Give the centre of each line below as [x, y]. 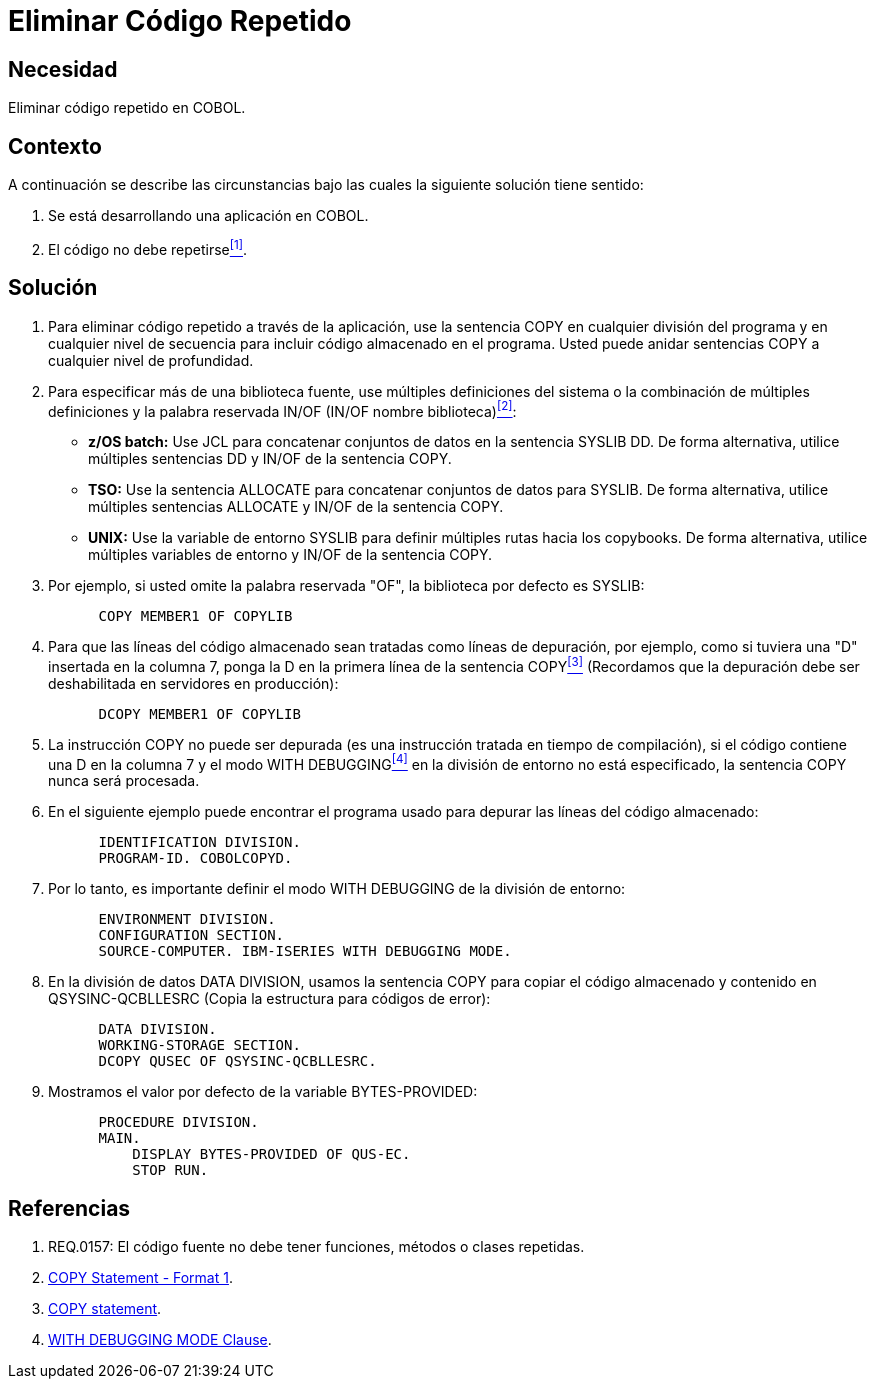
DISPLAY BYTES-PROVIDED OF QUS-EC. [271, 1154]
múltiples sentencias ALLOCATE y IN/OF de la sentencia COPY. [296, 507]
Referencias [69, 1208]
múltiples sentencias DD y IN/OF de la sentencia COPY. [270, 459]
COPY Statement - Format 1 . [140, 1278]
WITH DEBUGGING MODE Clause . [160, 1340]
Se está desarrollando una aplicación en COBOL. [208, 216]
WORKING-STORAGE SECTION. [199, 1045]
